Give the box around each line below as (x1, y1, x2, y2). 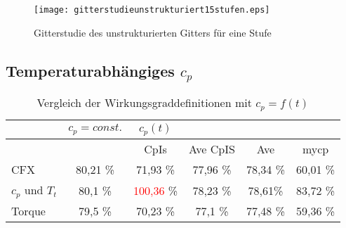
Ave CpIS (189, 141, 235, 158)
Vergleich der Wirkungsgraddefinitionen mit (36, 94, 252, 111)
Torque (11, 203, 46, 220)
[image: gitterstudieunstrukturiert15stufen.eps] (34, 5, 270, 15)
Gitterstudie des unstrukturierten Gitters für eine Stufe (34, 25, 272, 39)
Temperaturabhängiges (6, 59, 175, 81)
